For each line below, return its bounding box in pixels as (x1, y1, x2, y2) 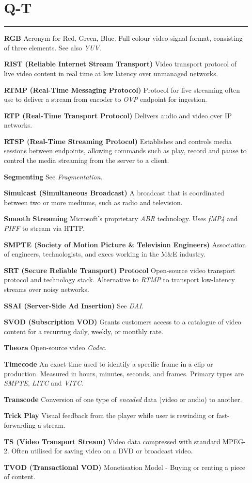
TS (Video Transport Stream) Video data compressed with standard (4, 436, 220, 446)
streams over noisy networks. (4, 284, 89, 294)
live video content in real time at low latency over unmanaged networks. (4, 68, 218, 78)
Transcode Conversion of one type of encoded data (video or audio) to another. (4, 394, 242, 404)
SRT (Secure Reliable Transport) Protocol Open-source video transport (4, 265, 236, 275)
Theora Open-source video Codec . (4, 342, 107, 353)
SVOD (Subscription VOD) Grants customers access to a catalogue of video (4, 317, 241, 327)
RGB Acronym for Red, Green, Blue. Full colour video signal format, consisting (4, 33, 243, 43)
